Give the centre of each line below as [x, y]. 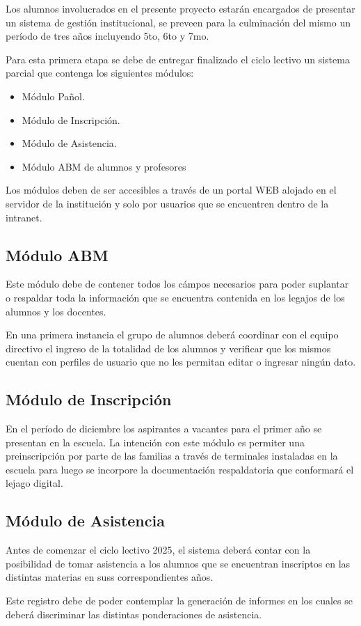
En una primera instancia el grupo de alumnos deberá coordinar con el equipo [172, 335]
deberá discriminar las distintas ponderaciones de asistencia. [134, 614]
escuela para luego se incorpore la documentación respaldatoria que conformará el [180, 469]
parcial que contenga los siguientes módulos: [100, 73]
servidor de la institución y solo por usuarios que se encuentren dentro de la [167, 203]
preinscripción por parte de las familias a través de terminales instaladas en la [172, 456]
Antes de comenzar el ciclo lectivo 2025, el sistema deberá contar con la [158, 550]
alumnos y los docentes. [56, 311]
